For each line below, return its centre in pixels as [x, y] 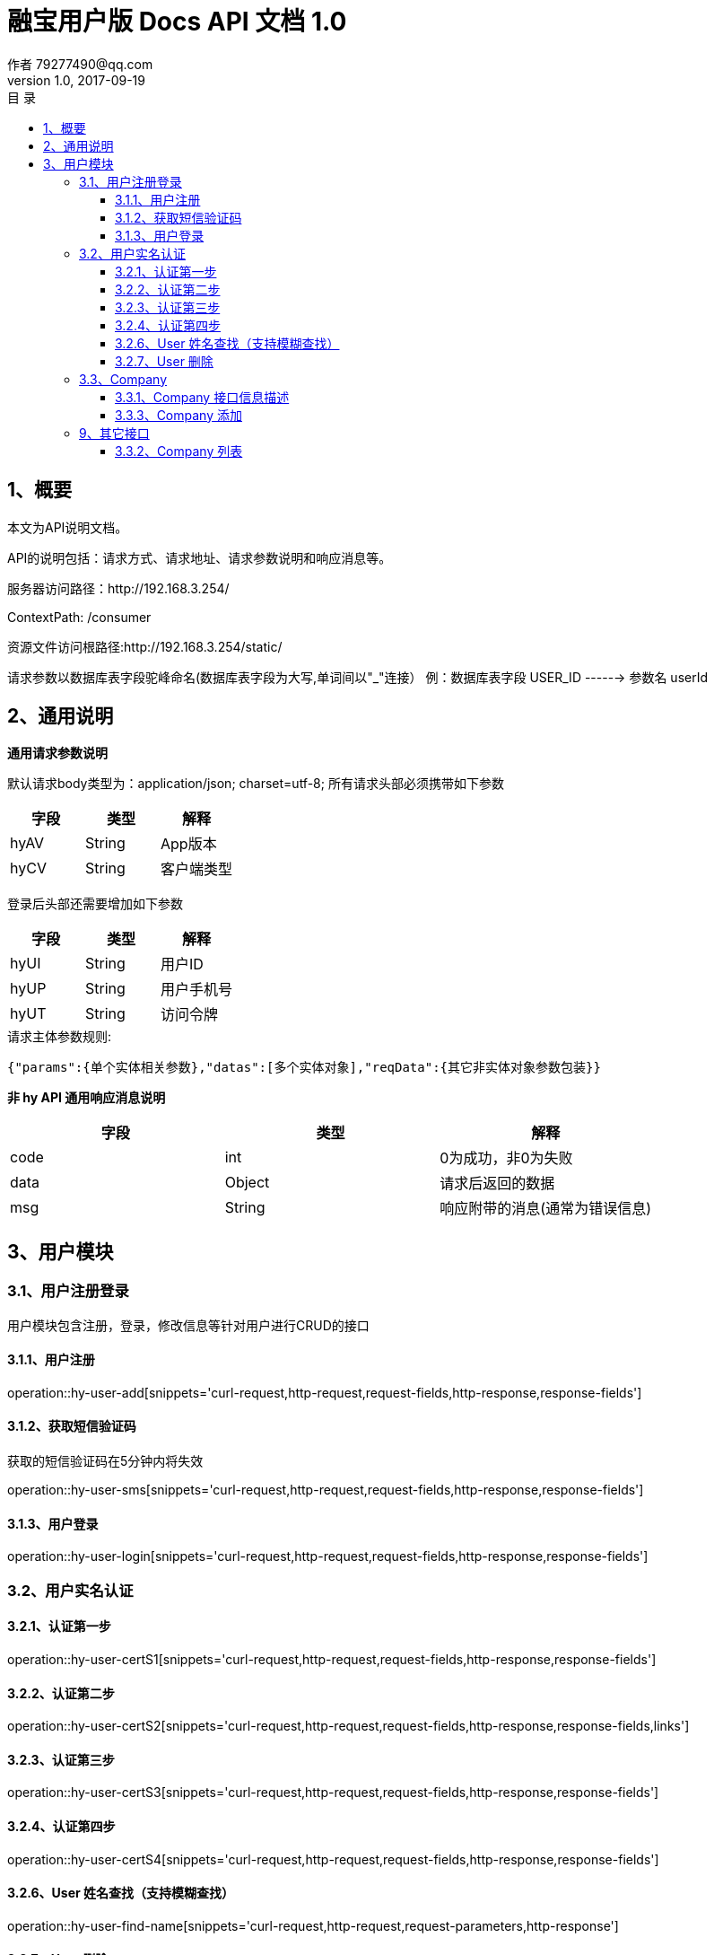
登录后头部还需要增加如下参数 [95, 904]
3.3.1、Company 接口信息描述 [202, 397]
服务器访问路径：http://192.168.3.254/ [118, 588]
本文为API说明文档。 [68, 527]
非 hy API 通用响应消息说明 [87, 1098]
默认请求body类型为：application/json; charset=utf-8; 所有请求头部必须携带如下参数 [256, 784]
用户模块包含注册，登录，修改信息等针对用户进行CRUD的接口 [188, 1325]
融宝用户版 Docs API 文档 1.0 [177, 22]
